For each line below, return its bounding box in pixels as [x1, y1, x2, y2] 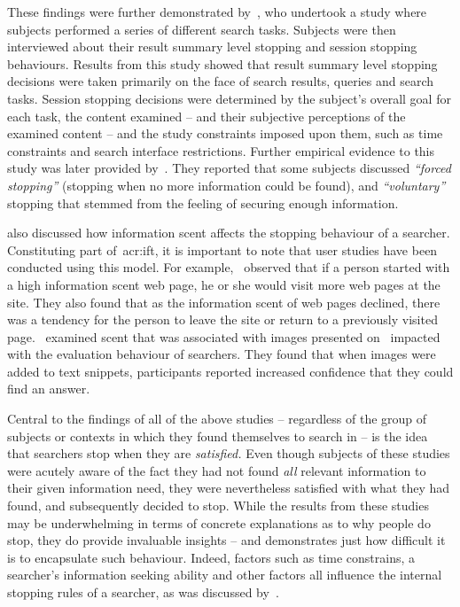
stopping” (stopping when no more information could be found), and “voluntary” [7, 175, 446, 194]
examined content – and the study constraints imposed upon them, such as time [7, 124, 443, 143]
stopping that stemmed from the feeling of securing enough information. [7, 193, 399, 212]
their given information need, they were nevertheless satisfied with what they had [7, 479, 450, 497]
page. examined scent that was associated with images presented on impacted [7, 327, 441, 346]
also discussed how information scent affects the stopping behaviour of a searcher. [7, 223, 450, 242]
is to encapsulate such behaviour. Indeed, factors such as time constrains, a [7, 548, 415, 566]
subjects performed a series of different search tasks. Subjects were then [7, 19, 396, 38]
